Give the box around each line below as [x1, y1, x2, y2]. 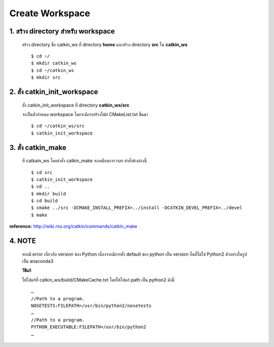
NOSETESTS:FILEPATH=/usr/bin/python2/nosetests [31, 302, 152, 308]
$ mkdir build [31, 191, 66, 196]
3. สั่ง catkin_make [9, 143, 66, 152]
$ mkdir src [31, 75, 61, 81]
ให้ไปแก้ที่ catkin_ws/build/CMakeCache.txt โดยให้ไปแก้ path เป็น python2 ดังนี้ [22, 276, 175, 283]
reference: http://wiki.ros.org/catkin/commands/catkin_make [9, 223, 138, 229]
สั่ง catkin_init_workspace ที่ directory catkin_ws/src [22, 102, 129, 108]
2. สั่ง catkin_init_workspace [9, 87, 98, 96]
